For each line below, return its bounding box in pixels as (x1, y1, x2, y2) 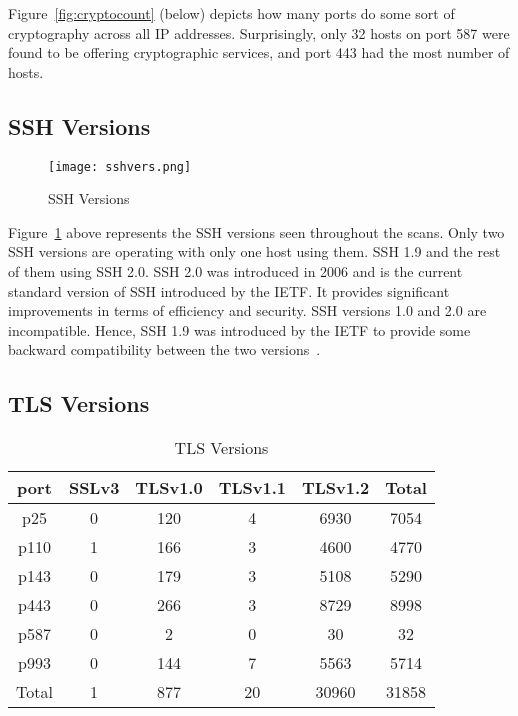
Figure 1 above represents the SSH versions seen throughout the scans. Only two (8, 221, 505, 242)
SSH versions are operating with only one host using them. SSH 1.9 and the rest (8, 241, 501, 262)
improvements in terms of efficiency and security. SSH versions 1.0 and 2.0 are (8, 300, 487, 321)
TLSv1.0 (135, 476, 203, 500)
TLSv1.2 (301, 476, 370, 500)
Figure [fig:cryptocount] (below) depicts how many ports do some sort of (8, 3, 455, 23)
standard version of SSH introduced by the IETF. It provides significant (8, 280, 450, 301)
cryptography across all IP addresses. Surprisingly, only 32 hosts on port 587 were (8, 22, 510, 43)
